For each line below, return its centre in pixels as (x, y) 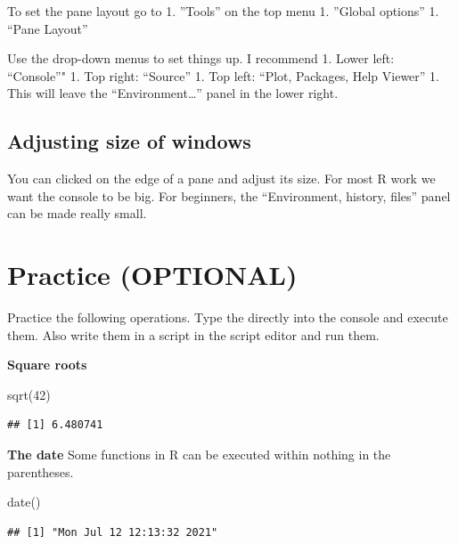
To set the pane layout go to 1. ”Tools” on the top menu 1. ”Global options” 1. (223, 11)
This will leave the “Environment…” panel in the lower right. (173, 93)
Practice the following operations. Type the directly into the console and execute (228, 317)
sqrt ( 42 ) (29, 394)
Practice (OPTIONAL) (152, 275)
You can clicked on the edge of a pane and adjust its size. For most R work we (221, 179)
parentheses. (41, 471)
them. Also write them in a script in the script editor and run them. (193, 334)
